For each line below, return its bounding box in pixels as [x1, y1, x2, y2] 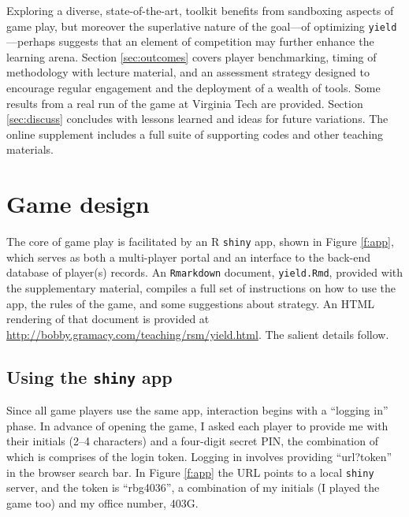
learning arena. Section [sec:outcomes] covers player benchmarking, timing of [6, 48, 377, 65]
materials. [6, 141, 54, 158]
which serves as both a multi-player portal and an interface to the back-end [6, 248, 370, 265]
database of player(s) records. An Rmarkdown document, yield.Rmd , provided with [6, 264, 403, 281]
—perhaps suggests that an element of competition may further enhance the [6, 33, 374, 50]
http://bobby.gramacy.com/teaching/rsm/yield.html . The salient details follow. [6, 325, 389, 342]
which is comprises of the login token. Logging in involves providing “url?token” [6, 448, 392, 464]
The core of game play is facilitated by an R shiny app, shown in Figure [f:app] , [6, 233, 394, 250]
